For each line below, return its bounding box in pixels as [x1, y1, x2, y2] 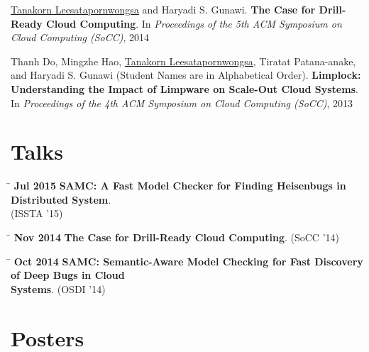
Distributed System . [11, 192, 111, 207]
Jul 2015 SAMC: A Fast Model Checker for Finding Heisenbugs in [13, 178, 346, 193]
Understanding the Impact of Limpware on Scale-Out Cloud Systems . [11, 81, 358, 96]
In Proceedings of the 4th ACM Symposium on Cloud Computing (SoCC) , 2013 [11, 95, 353, 110]
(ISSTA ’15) [11, 206, 63, 221]
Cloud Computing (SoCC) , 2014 [11, 30, 150, 45]
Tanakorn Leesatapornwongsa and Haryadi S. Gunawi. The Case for [11, 2, 316, 16]
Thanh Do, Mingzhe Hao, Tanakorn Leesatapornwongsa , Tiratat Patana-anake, [11, 53, 356, 68]
